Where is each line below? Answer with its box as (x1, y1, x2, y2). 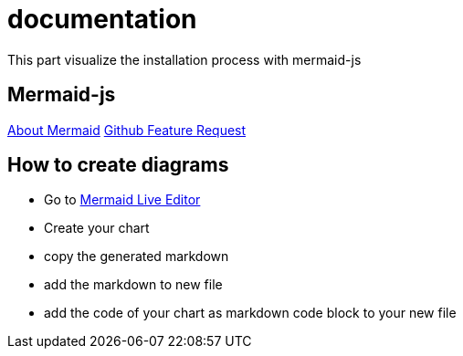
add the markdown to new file (44, 277, 223, 293)
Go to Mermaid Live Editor (44, 192, 201, 208)
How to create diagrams (7, 153, 229, 177)
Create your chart (44, 220, 150, 236)
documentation (7, 4, 197, 35)
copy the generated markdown (44, 248, 229, 265)
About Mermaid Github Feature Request (7, 121, 247, 138)
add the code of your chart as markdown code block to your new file (44, 305, 457, 321)
